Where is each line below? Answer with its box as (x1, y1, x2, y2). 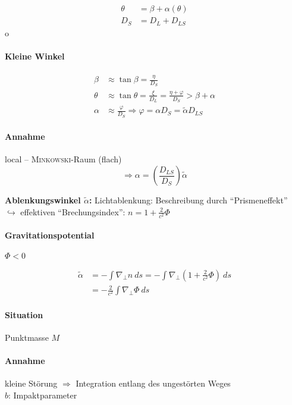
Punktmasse (5, 331, 49, 344)
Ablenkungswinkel (5, 194, 81, 206)
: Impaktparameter (8, 389, 77, 401)
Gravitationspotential (5, 229, 95, 241)
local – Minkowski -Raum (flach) (5, 153, 122, 165)
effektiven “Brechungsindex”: (20, 205, 125, 218)
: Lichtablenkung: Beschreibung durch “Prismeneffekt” (89, 194, 288, 206)
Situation (5, 308, 43, 321)
